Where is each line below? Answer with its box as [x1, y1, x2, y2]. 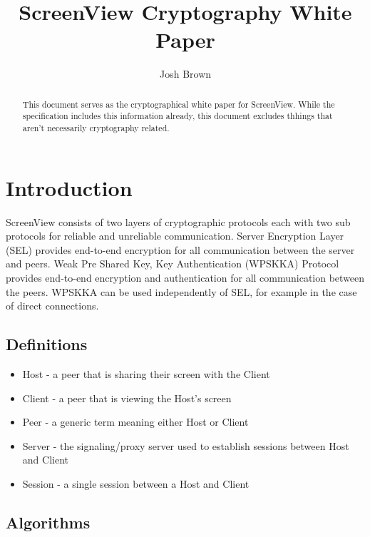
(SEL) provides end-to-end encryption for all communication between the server [6, 242, 355, 257]
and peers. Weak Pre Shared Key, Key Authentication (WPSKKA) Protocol [6, 256, 339, 271]
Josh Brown [159, 66, 212, 81]
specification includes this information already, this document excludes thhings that [22, 110, 333, 122]
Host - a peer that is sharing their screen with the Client [22, 366, 270, 381]
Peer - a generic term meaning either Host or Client [22, 414, 249, 429]
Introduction [6, 173, 133, 202]
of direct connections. [6, 298, 99, 313]
